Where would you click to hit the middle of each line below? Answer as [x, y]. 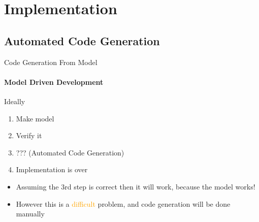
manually [30, 214]
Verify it [29, 135]
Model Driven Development [54, 82]
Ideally [15, 101]
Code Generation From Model [51, 62]
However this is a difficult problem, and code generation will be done [123, 203]
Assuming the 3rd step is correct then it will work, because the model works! [136, 186]
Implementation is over [52, 169]
